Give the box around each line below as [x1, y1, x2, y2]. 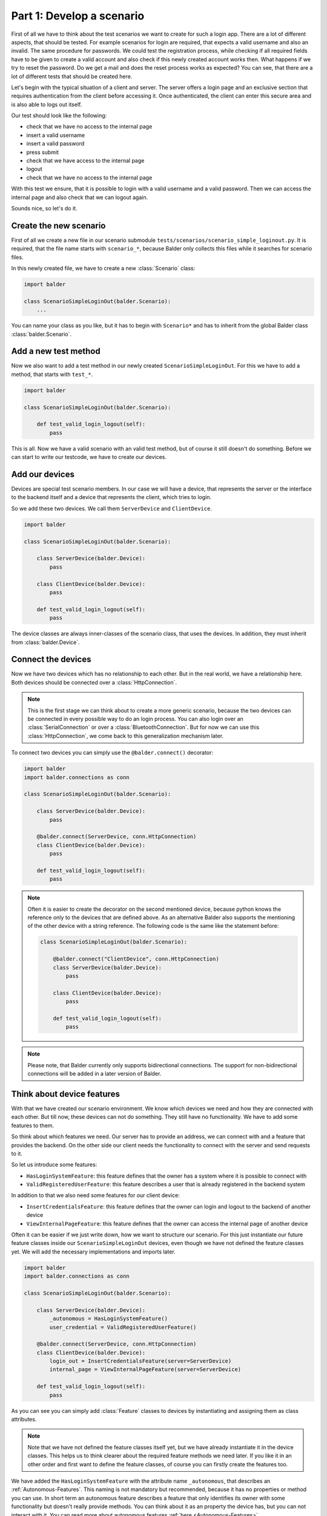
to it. [11, 1150, 22, 1157]
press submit [26, 149, 59, 156]
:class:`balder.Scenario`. [11, 330, 72, 338]
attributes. [11, 1416, 37, 1423]
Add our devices [11, 469, 75, 479]
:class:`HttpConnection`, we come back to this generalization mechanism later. [27, 732, 224, 739]
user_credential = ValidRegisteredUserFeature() [49, 1324, 197, 1330]
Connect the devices [11, 654, 91, 665]
